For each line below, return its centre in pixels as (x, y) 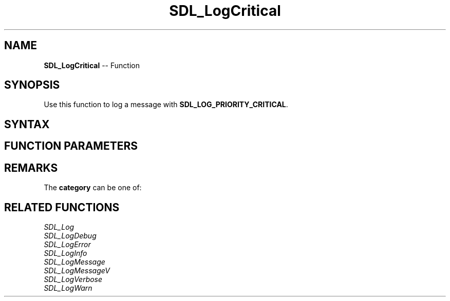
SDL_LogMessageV (77, 270)
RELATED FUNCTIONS (62, 207)
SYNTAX (27, 124)
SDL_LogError (67, 244)
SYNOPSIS (32, 85)
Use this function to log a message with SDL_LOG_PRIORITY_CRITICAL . (166, 105)
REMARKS (31, 168)
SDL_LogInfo (65, 253)
